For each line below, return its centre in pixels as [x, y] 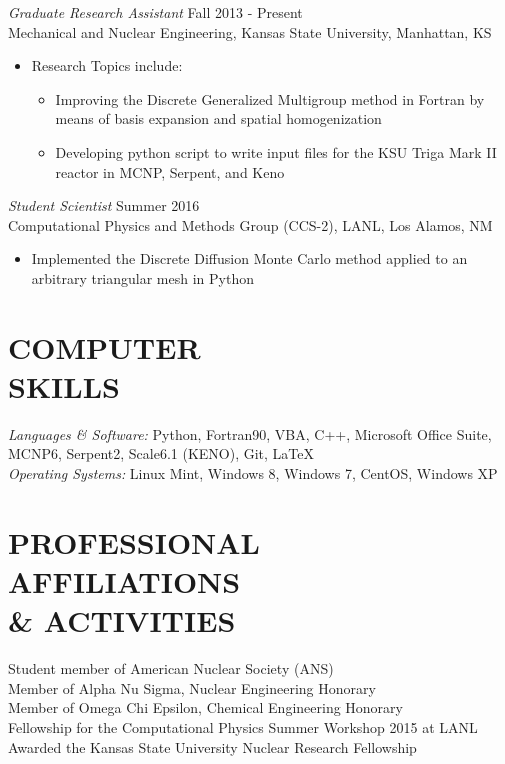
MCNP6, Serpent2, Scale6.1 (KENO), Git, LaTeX [161, 453]
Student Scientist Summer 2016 [104, 205]
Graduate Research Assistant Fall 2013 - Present [155, 12]
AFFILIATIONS [124, 581]
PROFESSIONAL [134, 541]
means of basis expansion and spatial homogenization [218, 118]
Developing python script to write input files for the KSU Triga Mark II [276, 151]
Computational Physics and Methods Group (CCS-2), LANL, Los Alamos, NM [250, 224]
